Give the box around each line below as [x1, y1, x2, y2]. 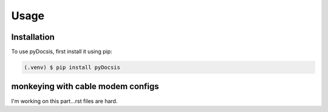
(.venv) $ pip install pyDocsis [24, 64, 121, 71]
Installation [11, 32, 55, 42]
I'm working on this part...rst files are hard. [11, 97, 118, 105]
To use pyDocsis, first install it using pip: [11, 48, 112, 55]
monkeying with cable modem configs [11, 81, 159, 92]
